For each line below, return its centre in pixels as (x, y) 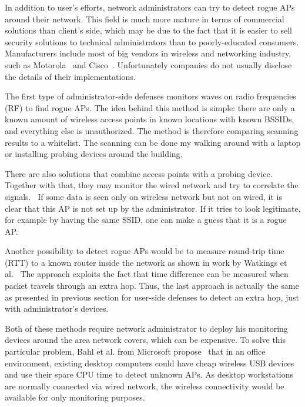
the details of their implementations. (70, 76)
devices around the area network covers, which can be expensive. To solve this (145, 340)
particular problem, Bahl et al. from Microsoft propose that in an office (135, 351)
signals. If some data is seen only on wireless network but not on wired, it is (144, 196)
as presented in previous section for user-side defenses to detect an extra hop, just (152, 297)
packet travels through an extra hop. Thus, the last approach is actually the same (152, 286)
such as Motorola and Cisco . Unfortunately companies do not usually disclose (148, 64)
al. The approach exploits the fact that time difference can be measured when (147, 274)
